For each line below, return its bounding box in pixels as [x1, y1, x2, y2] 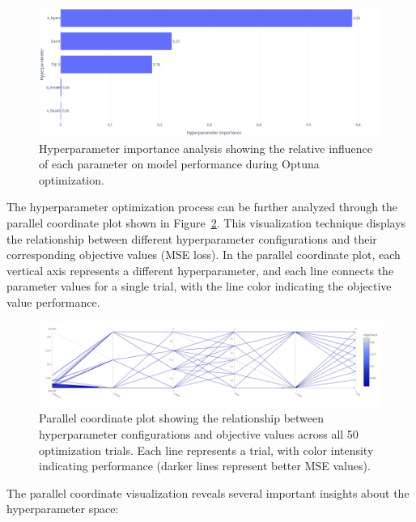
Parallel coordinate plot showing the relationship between [39, 410, 325, 427]
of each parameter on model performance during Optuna [39, 155, 320, 172]
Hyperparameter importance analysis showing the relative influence [39, 139, 372, 156]
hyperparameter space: [6, 500, 119, 517]
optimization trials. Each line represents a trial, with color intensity [39, 441, 374, 458]
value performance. [6, 294, 100, 310]
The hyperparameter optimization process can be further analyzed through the [6, 198, 398, 215]
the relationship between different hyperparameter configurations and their [6, 230, 377, 247]
